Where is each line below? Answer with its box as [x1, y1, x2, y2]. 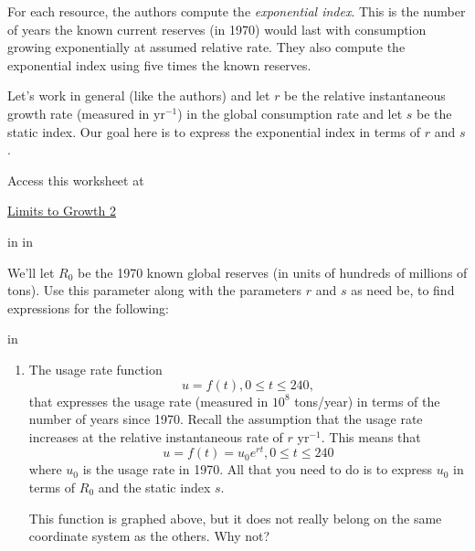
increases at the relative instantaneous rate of [28, 427, 283, 446]
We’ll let [7, 262, 55, 281]
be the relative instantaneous [284, 86, 446, 105]
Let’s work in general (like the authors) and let [7, 86, 270, 105]
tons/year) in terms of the [294, 391, 440, 410]
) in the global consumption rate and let [177, 103, 403, 122]
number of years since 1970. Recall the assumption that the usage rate [28, 409, 423, 429]
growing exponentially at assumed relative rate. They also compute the [7, 37, 406, 57]
